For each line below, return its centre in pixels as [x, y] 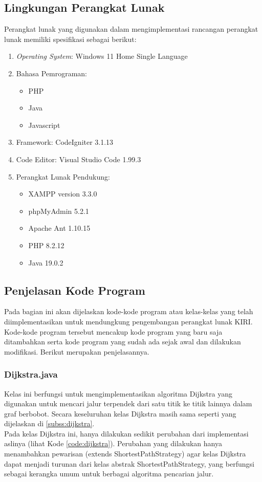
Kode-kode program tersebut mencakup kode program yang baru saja [113, 331]
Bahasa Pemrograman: [52, 73]
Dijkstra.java [31, 374]
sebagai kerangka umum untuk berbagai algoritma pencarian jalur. [109, 474]
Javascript [44, 125]
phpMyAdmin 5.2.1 [59, 211]
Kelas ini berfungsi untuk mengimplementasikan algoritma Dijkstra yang [118, 393]
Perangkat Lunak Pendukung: [63, 176]
